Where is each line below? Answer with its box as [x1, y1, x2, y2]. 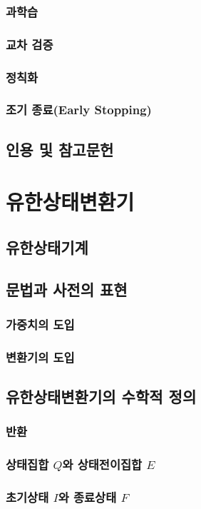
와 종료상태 [58, 488, 117, 506]
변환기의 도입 [6, 348, 75, 366]
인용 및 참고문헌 [6, 138, 114, 160]
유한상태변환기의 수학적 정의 [6, 385, 197, 408]
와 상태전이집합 [62, 455, 143, 473]
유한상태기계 [6, 236, 88, 258]
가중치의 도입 [6, 316, 75, 333]
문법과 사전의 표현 [6, 278, 128, 300]
